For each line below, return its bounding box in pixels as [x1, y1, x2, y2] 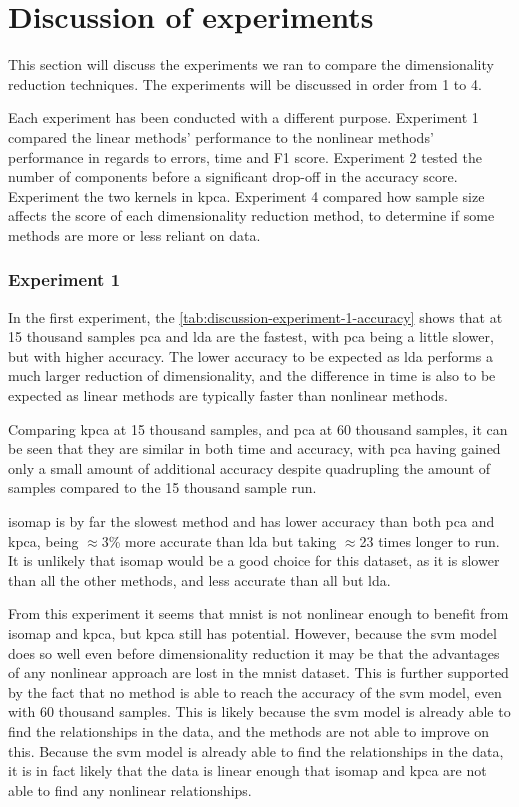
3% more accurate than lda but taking [101, 530, 337, 551]
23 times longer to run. [359, 530, 500, 551]
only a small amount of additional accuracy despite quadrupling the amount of [8, 457, 491, 478]
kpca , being [8, 530, 79, 551]
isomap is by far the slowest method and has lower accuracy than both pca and [8, 511, 495, 532]
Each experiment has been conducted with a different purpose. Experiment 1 [8, 107, 479, 128]
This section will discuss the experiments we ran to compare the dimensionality [8, 54, 494, 75]
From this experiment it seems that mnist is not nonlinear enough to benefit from [8, 603, 509, 624]
